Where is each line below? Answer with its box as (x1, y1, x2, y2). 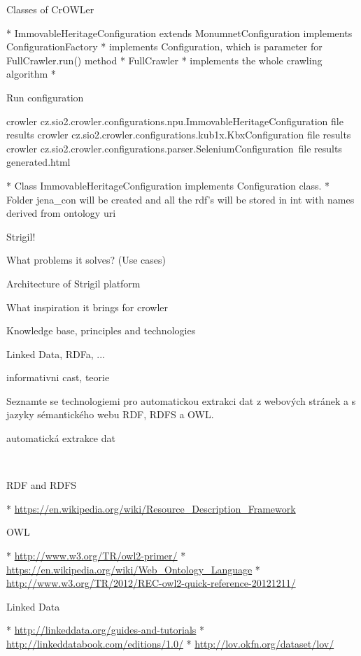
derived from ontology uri (6, 206, 116, 220)
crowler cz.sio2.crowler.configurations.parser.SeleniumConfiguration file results (6, 141, 342, 155)
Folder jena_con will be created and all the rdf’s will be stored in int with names (6, 192, 355, 206)
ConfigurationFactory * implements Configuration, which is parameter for (6, 39, 323, 54)
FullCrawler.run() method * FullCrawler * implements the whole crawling (6, 52, 323, 67)
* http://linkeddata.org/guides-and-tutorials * (6, 622, 205, 637)
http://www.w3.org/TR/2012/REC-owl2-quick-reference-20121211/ (6, 576, 296, 590)
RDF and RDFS (6, 478, 76, 492)
